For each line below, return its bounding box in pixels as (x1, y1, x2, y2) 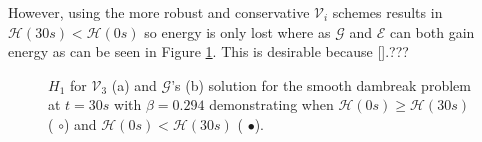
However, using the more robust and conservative (8, 2, 310, 22)
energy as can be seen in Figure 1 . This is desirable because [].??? (8, 41, 409, 62)
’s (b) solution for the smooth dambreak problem (171, 74, 471, 95)
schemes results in (332, 2, 443, 22)
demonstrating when (209, 94, 334, 115)
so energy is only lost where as (144, 21, 331, 42)
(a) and (111, 74, 157, 95)
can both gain (389, 21, 475, 42)
